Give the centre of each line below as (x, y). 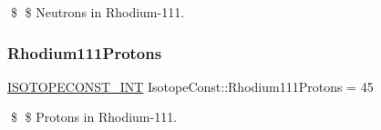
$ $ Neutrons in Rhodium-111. (98, 12)
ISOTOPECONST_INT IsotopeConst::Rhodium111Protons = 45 (190, 86)
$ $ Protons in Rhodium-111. (94, 117)
